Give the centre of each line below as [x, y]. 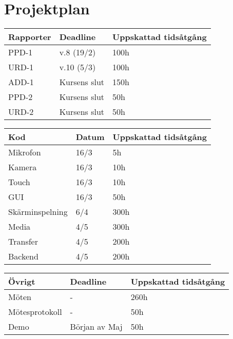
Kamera [23, 167]
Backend [23, 256]
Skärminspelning [38, 212]
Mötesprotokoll [35, 312]
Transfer [23, 242]
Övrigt [22, 282]
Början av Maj [96, 327]
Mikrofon [25, 152]
